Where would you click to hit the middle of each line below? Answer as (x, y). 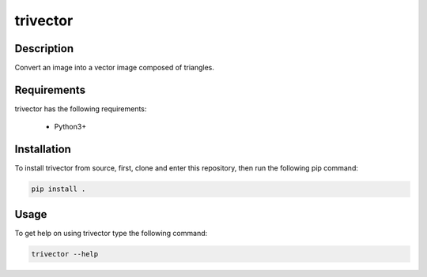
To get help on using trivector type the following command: (111, 233)
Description (44, 49)
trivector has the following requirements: (81, 109)
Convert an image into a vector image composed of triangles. (115, 68)
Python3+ (70, 127)
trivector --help (65, 254)
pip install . (59, 189)
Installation (43, 150)
